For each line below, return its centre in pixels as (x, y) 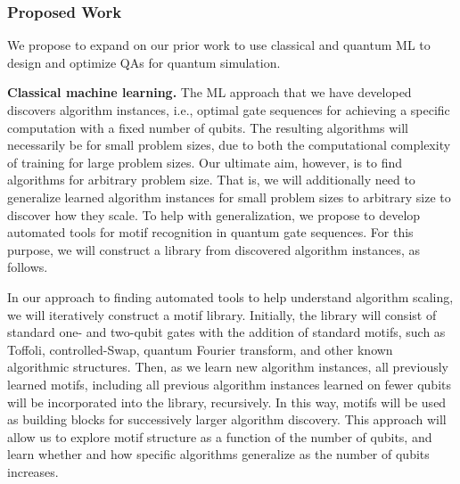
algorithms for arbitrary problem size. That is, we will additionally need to (211, 180)
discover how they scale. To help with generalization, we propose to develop (214, 214)
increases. (33, 471)
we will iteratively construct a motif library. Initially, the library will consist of (222, 314)
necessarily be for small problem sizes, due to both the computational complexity (229, 145)
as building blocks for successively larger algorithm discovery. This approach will (227, 419)
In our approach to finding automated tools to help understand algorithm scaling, (230, 296)
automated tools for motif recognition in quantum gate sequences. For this (210, 232)
